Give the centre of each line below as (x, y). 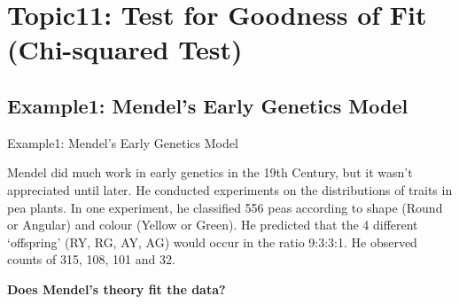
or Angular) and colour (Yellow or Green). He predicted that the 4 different (213, 225)
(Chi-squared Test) (125, 49)
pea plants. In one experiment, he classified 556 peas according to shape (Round (225, 207)
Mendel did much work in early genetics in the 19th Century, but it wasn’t (210, 172)
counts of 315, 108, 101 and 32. (91, 259)
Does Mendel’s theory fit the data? (117, 288)
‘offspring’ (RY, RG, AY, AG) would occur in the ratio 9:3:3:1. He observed (212, 242)
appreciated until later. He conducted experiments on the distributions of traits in (230, 189)
